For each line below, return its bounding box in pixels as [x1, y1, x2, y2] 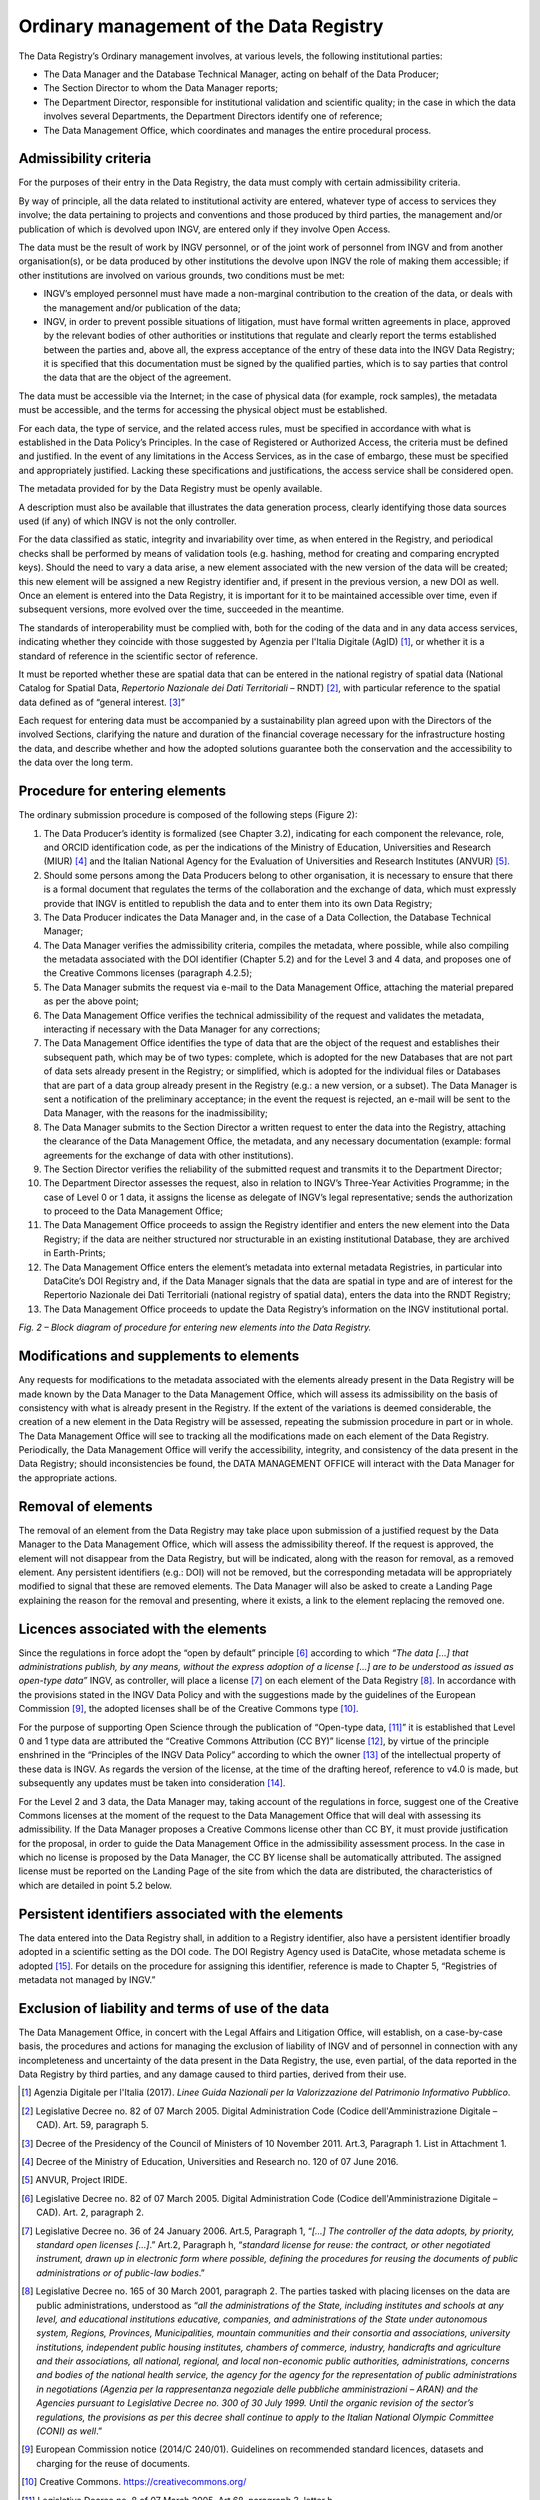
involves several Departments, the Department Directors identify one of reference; [43, 110, 383, 122]
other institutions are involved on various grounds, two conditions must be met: [18, 269, 345, 281]
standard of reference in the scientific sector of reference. [18, 650, 259, 662]
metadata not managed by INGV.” [18, 1973, 156, 1985]
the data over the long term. [18, 756, 134, 769]
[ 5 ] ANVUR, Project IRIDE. [21, 2174, 128, 2186]
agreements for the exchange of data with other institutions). [43, 1149, 294, 1161]
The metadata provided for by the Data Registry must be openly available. [18, 483, 323, 495]
